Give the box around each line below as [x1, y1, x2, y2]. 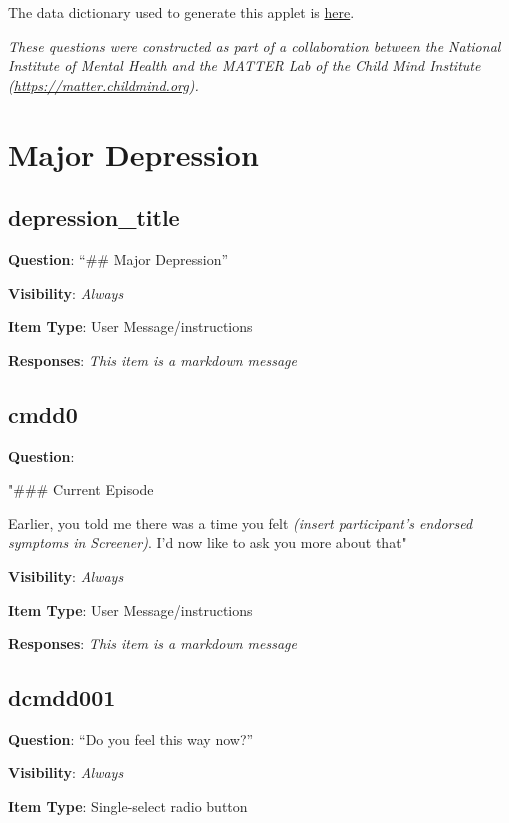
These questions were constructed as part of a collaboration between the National [8, 35, 501, 56]
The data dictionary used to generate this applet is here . [8, 2, 355, 22]
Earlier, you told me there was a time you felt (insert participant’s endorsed [8, 512, 473, 533]
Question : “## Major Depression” [8, 248, 229, 269]
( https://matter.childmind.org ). [8, 74, 199, 95]
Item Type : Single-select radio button [8, 796, 248, 817]
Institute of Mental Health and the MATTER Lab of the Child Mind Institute [8, 55, 481, 76]
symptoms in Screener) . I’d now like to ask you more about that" [8, 532, 407, 553]
